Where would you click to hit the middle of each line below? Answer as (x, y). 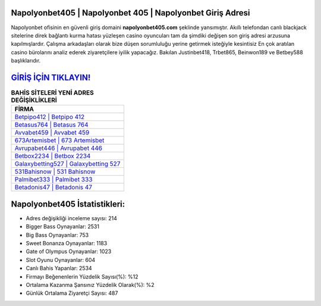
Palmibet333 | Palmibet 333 (53, 180)
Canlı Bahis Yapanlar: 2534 (59, 268)
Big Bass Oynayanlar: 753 (57, 235)
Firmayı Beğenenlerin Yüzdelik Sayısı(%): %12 (82, 276)
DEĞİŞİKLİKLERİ (34, 100)
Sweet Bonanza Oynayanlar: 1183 (67, 243)
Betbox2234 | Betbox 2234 (53, 156)
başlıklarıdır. (26, 61)
